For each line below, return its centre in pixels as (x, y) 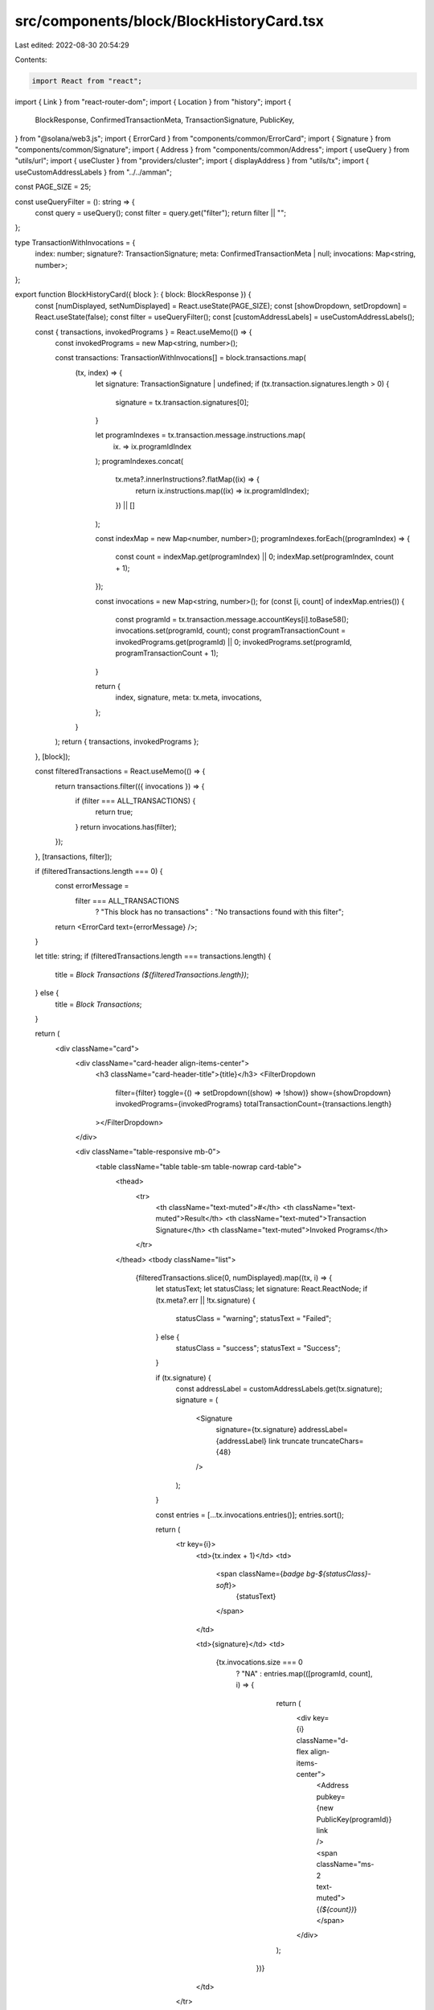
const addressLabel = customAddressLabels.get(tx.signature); (279, 1389)
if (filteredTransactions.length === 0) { (99, 871)
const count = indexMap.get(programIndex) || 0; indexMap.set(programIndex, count (254, 557)
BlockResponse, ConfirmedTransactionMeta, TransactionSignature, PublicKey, (165, 120)
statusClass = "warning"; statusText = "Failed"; (254, 1319)
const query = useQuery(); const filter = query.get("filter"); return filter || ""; (161, 213)
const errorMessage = (92, 886)
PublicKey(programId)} (354, 1819)
